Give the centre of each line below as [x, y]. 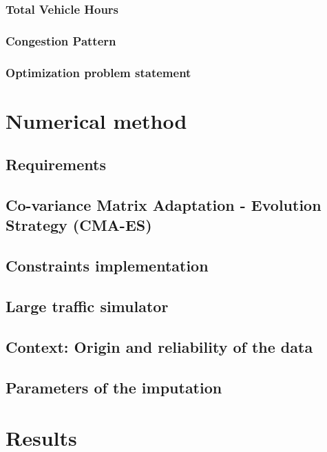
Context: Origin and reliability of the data [159, 346]
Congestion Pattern [61, 40]
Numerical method [96, 120]
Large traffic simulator [87, 306]
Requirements [56, 164]
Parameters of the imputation [114, 387]
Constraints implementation [107, 266]
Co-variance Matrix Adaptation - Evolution [163, 205]
